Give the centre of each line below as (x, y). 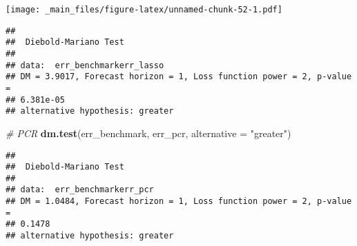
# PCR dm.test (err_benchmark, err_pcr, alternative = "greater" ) (148, 133)
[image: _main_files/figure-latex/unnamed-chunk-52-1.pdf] (144, 10)
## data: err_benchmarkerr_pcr (80, 190)
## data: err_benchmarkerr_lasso (85, 65)
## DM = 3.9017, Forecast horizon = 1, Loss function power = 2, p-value (179, 77)
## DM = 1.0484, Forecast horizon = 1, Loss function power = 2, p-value (179, 202)
